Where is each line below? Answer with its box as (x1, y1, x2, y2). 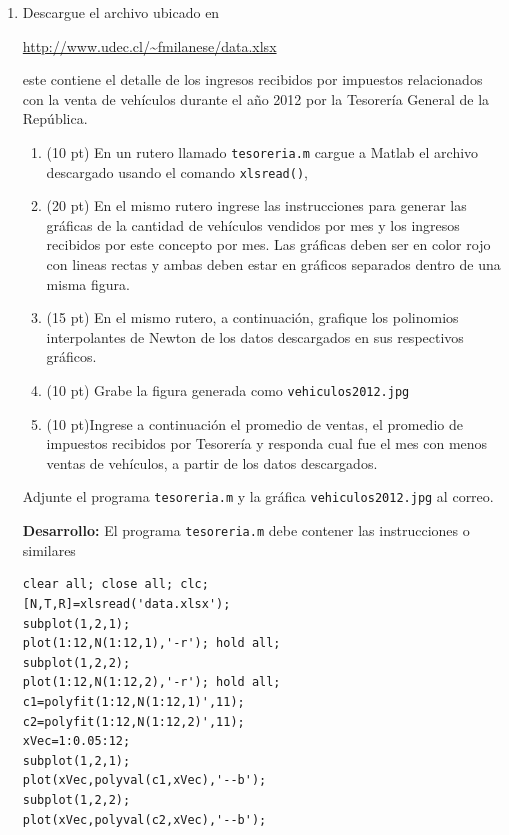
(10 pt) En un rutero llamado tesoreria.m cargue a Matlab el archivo (46, 141, 479, 162)
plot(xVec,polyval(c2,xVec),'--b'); (22, 812, 267, 827)
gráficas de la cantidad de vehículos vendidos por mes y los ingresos (46, 214, 460, 235)
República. (22, 108, 88, 129)
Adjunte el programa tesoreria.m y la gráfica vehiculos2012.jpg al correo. (22, 486, 494, 507)
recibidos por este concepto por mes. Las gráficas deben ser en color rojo (46, 234, 491, 255)
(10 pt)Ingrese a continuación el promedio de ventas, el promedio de (46, 413, 463, 434)
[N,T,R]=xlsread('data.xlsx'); (22, 596, 231, 611)
